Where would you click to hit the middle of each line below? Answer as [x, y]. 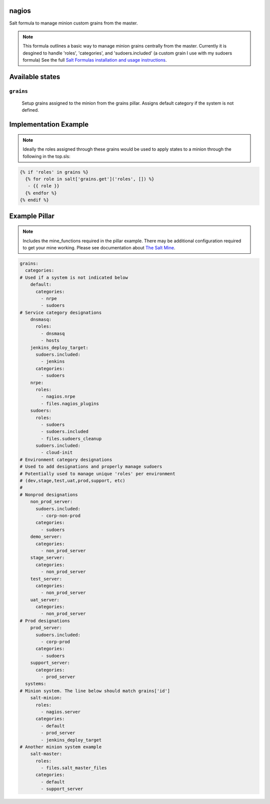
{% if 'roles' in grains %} [54, 172]
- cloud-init [57, 453]
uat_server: [45, 600]
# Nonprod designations [49, 495]
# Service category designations [61, 312]
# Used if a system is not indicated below [74, 277]
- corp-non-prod [61, 516]
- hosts [50, 341]
